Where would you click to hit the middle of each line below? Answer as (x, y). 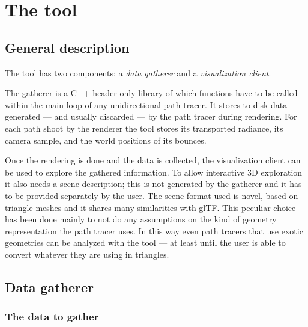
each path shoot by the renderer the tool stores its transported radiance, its (144, 128)
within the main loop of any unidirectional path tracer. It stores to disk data (146, 104)
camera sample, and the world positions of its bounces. (106, 140)
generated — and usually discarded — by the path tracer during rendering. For (151, 116)
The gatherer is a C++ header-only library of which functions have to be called (151, 93)
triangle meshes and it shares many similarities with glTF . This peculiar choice (150, 207)
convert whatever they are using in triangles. (87, 254)
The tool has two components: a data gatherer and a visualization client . (138, 72)
